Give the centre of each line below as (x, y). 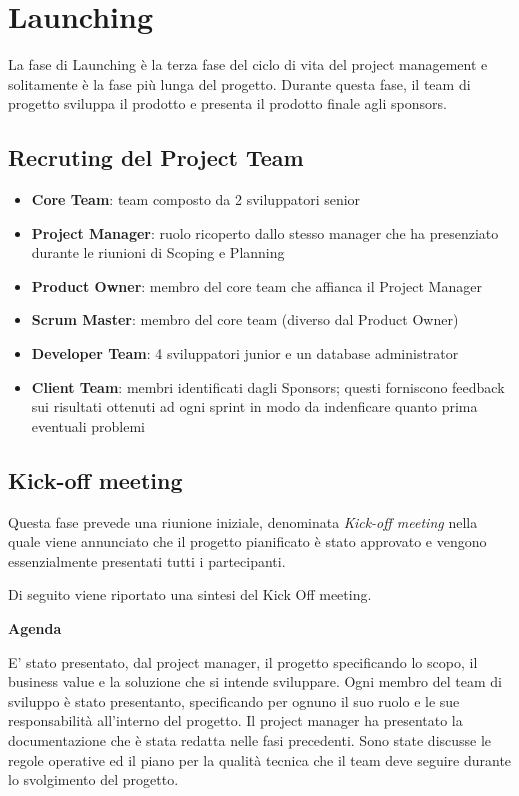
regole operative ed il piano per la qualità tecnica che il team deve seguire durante (260, 759)
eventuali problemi (88, 425)
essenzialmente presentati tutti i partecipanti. (147, 560)
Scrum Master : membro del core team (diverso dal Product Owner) (245, 319)
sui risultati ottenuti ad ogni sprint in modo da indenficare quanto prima (254, 406)
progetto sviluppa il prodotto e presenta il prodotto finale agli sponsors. (227, 103)
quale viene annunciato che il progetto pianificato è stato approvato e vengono (247, 541)
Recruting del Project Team (156, 157)
